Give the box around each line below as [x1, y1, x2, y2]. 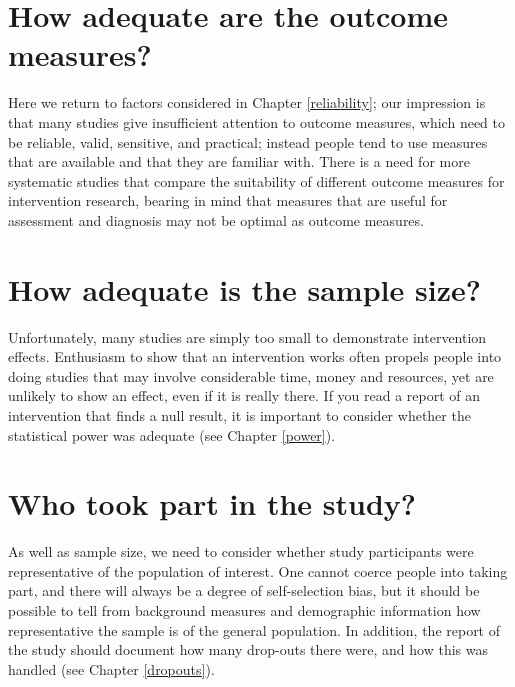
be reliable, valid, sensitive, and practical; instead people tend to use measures [8, 131, 488, 152]
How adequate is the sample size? [8, 268, 481, 309]
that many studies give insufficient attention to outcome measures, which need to [8, 111, 505, 132]
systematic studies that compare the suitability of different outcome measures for [8, 170, 505, 191]
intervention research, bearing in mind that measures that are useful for [8, 190, 448, 211]
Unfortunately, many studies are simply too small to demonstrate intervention [8, 326, 487, 347]
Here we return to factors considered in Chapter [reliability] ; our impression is [8, 92, 486, 113]
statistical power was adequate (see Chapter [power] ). [8, 424, 336, 445]
